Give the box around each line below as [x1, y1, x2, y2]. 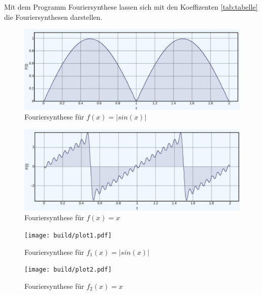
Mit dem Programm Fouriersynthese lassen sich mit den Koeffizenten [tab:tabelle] [4, 2, 258, 12]
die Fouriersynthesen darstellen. [4, 11, 103, 22]
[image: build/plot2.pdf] [24, 266, 112, 274]
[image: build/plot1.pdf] [24, 231, 112, 239]
